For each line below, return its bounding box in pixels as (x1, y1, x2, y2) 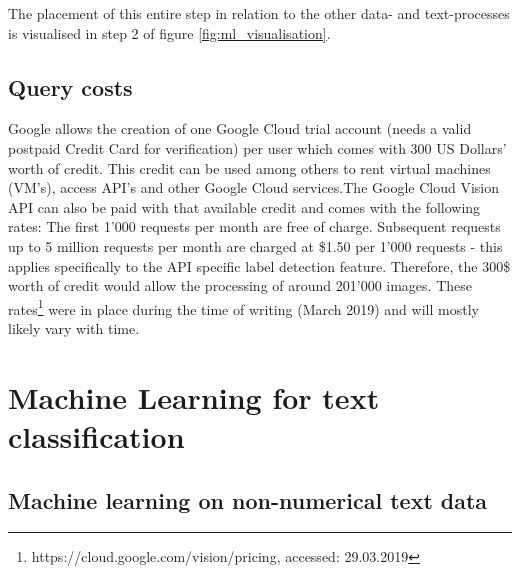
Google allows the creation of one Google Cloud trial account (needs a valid (8, 118, 472, 139)
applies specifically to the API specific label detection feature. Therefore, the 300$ (8, 255, 511, 276)
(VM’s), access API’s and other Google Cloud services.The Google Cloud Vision (8, 177, 499, 198)
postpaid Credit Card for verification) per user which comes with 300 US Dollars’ (8, 137, 507, 158)
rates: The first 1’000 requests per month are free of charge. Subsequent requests (8, 216, 501, 237)
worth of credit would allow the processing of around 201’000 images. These (8, 275, 473, 296)
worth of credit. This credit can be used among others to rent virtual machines (8, 157, 491, 178)
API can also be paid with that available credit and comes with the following (8, 196, 481, 217)
